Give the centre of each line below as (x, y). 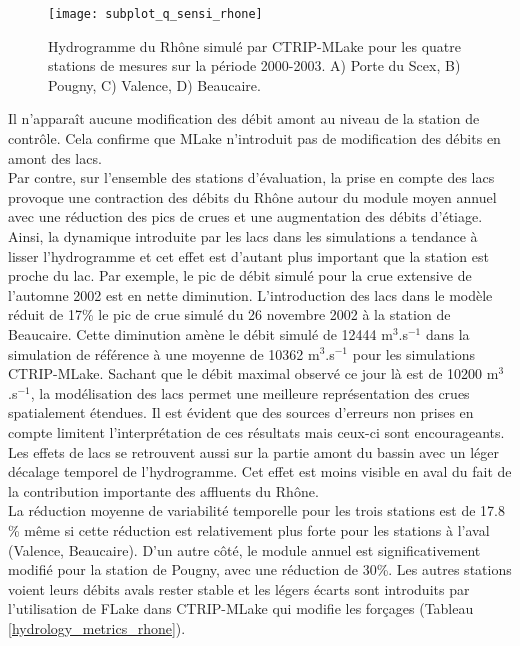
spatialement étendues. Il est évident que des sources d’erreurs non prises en (241, 412)
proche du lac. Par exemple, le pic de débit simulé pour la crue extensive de (240, 275)
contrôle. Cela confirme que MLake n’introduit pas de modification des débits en (254, 138)
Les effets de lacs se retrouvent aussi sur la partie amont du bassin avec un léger (253, 451)
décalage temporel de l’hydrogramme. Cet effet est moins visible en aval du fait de (260, 471)
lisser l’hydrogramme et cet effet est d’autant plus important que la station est (248, 255)
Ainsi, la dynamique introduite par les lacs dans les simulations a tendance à (243, 236)
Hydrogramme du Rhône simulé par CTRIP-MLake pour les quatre (254, 45)
